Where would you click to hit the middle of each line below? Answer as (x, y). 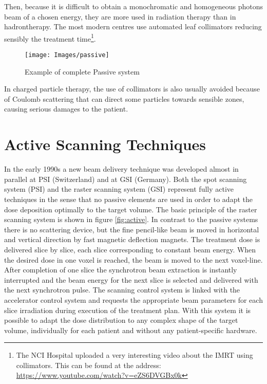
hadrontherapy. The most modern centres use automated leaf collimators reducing (133, 26)
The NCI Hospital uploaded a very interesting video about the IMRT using (135, 355)
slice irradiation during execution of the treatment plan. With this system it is (128, 310)
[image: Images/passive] (67, 55)
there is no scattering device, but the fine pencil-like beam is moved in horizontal (132, 229)
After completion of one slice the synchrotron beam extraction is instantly (121, 270)
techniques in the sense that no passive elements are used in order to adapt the (128, 199)
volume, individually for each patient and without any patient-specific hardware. (131, 330)
